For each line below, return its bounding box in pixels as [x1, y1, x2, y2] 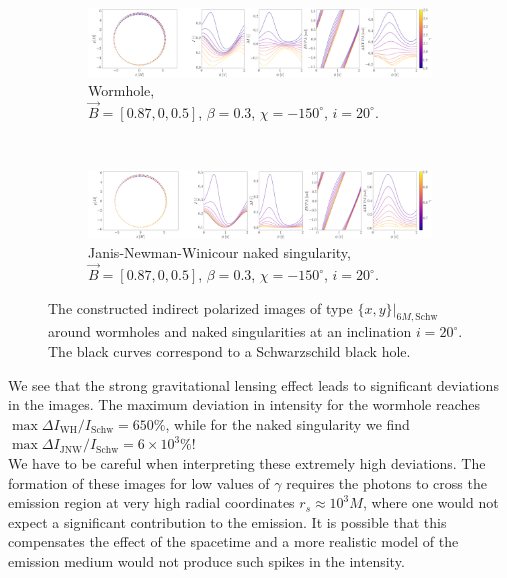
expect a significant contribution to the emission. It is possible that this [8, 511, 447, 532]
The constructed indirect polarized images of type [48, 297, 353, 318]
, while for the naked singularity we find [165, 413, 410, 434]
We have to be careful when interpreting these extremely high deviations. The [8, 453, 486, 474]
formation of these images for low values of [8, 472, 270, 493]
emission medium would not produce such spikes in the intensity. [8, 550, 405, 571]
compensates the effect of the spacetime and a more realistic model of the [8, 531, 459, 552]
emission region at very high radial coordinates [8, 492, 295, 513]
